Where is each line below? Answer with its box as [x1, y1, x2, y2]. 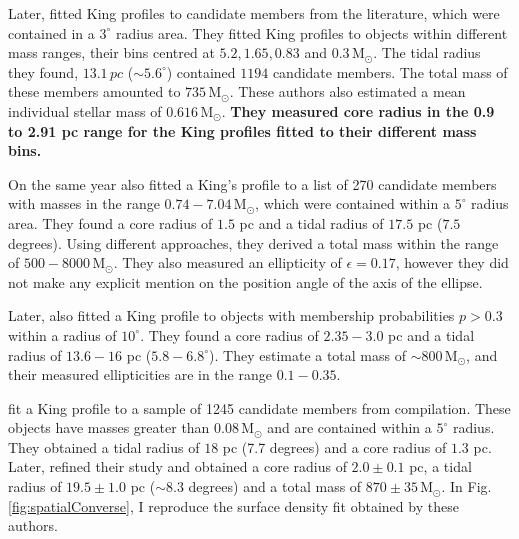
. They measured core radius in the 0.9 [221, 100, 495, 121]
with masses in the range [8, 193, 160, 214]
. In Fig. [441, 476, 492, 497]
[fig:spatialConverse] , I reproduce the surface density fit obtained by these [8, 495, 459, 516]
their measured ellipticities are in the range [8, 364, 272, 385]
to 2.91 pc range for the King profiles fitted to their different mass [8, 120, 477, 141]
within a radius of [8, 324, 117, 345]
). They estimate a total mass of [209, 344, 407, 365]
